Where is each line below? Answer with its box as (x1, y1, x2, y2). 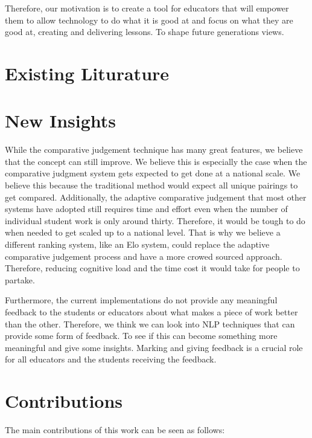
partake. (5, 273, 35, 286)
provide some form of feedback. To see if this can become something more (5, 329, 278, 342)
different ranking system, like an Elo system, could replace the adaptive (5, 238, 270, 251)
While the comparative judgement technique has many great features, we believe (5, 143, 303, 156)
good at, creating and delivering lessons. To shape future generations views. (5, 25, 284, 38)
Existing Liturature (5, 60, 170, 85)
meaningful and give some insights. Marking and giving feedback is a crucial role (5, 341, 303, 353)
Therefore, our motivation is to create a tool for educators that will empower (5, 2, 289, 14)
